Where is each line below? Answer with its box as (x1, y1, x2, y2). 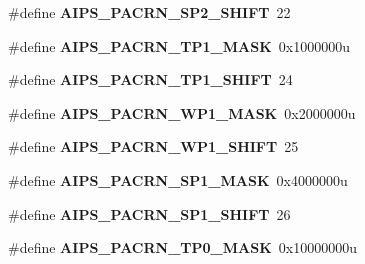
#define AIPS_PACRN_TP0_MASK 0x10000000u (8, 237, 357, 258)
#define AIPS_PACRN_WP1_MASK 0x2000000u (8, 102, 356, 123)
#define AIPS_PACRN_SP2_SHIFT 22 (8, 2, 291, 22)
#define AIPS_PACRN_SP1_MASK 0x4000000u (8, 169, 348, 190)
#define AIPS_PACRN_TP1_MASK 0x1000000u (8, 35, 350, 56)
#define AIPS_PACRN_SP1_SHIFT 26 (8, 203, 291, 224)
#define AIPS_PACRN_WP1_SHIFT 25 (8, 136, 299, 157)
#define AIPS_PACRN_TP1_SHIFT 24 (8, 69, 293, 90)
